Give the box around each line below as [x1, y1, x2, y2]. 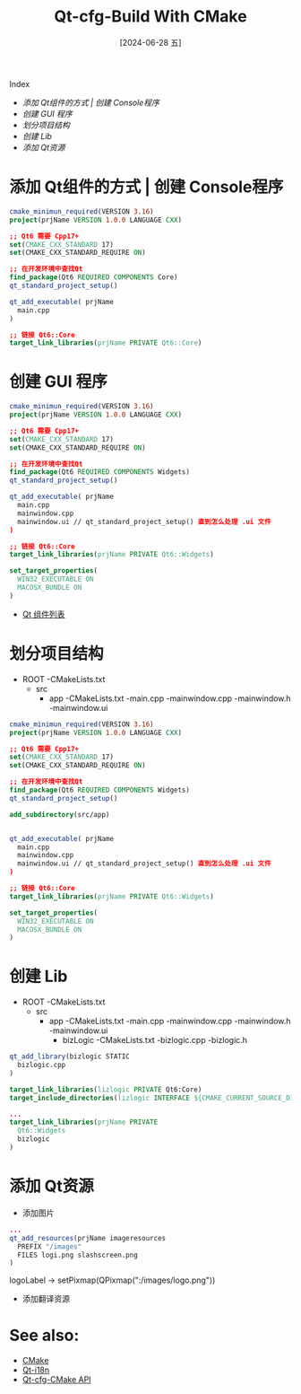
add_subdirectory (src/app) [9, 810, 110, 819]
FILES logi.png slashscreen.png [17, 1250, 139, 1259]
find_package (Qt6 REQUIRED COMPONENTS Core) [9, 273, 178, 282]
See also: [9, 1326, 80, 1346]
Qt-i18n [21, 1364, 50, 1375]
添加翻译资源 [21, 1293, 70, 1304]
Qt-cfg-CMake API [21, 1374, 91, 1385]
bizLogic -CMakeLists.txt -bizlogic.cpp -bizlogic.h [62, 1035, 248, 1046]
